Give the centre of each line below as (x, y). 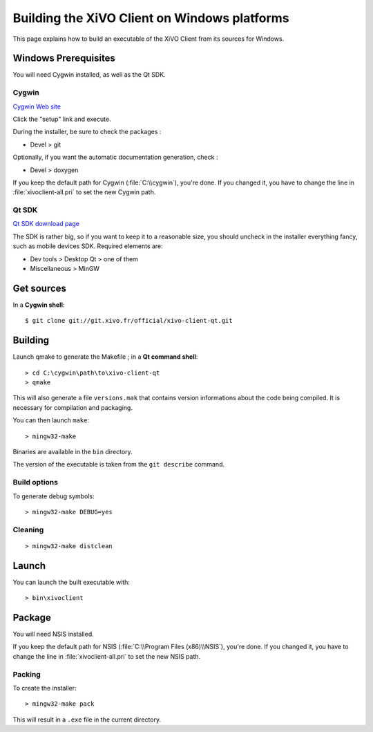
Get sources (40, 288)
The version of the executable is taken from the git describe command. (118, 464)
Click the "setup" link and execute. (62, 119)
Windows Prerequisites (64, 58)
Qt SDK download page (46, 224)
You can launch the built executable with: (71, 582)
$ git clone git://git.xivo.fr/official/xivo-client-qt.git (129, 321)
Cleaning (28, 529)
